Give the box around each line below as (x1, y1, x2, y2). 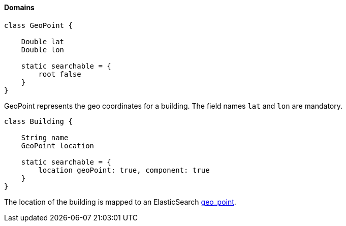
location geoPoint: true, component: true (38, 166, 210, 174)
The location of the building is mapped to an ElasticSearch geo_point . (4, 197, 236, 206)
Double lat (21, 37, 65, 46)
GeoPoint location (21, 141, 95, 150)
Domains (4, 3, 35, 12)
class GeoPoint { (4, 21, 73, 29)
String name (21, 133, 69, 142)
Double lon (21, 45, 65, 54)
